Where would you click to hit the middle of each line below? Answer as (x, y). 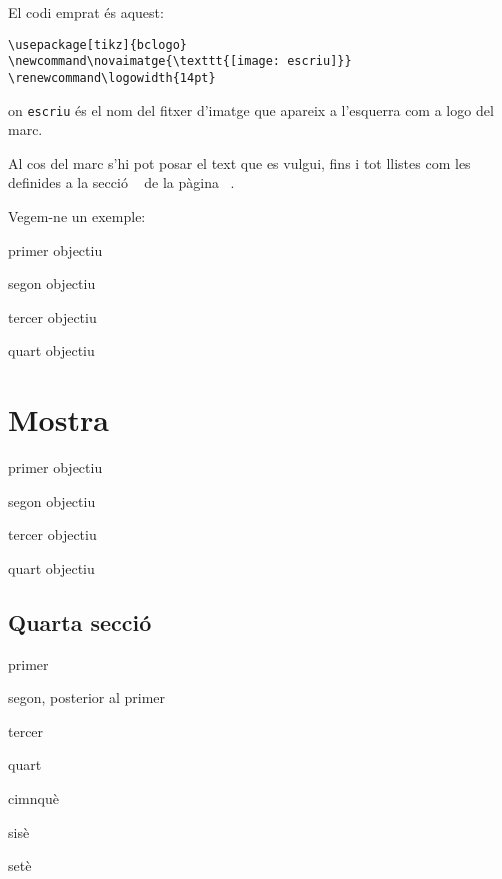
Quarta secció (80, 621)
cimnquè (33, 798)
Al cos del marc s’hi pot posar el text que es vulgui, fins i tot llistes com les (239, 162)
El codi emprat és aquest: (86, 12)
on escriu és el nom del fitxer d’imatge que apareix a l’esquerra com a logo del (251, 109)
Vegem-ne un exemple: (77, 216)
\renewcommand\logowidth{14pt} (112, 77)
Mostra (58, 419)
